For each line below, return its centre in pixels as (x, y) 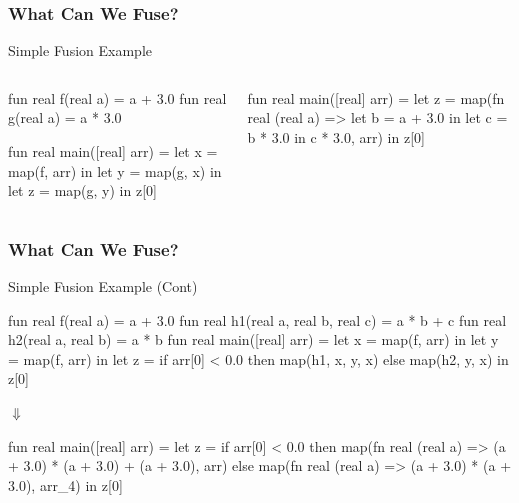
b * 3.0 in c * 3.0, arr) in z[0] (336, 137)
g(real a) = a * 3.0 (65, 117)
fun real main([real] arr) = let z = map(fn (376, 97)
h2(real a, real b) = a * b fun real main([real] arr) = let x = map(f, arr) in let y (253, 339)
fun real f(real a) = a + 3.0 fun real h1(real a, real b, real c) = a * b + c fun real (257, 319)
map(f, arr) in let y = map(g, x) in (115, 170)
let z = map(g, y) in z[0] (82, 190)
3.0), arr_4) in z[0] (65, 484)
